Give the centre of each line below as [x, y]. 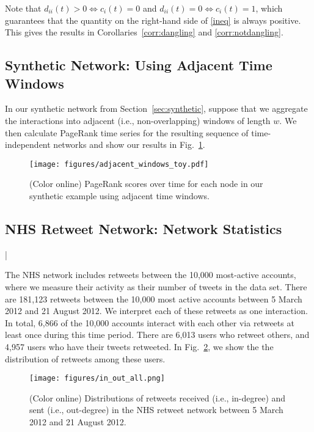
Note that [23, 8]
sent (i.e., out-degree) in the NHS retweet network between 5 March [156, 410]
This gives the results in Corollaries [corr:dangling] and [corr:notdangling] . [144, 32]
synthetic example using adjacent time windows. [119, 196]
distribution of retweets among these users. [85, 358]
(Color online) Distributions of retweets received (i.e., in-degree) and [158, 397]
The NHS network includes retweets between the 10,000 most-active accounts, [151, 275]
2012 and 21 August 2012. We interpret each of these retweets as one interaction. [156, 311]
